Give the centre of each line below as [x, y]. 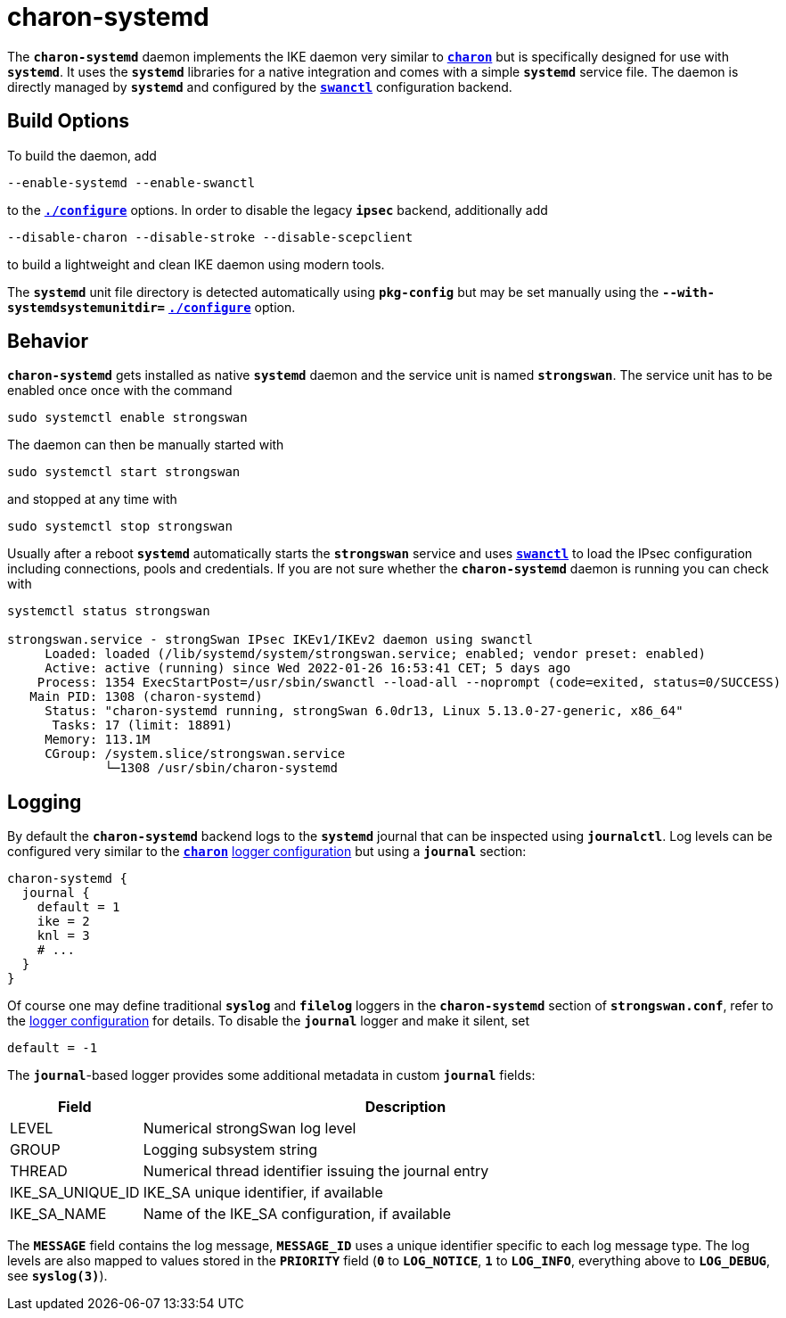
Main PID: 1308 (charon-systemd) [146, 697]
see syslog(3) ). [57, 1276]
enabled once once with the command [120, 391]
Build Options [69, 121]
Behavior [48, 342]
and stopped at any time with [92, 499]
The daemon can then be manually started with [146, 445]
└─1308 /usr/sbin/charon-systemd [221, 768]
